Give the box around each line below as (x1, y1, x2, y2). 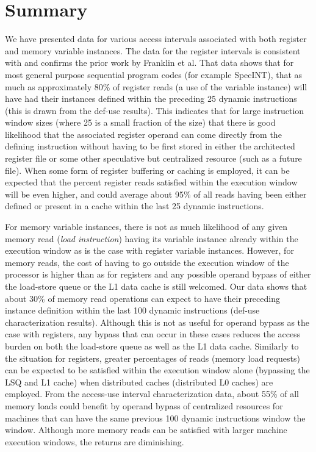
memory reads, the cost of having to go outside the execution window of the (5, 256, 289, 268)
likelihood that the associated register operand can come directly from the (5, 127, 282, 140)
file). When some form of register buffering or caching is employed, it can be (5, 163, 290, 176)
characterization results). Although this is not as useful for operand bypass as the (5, 315, 310, 328)
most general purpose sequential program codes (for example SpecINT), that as (5, 68, 303, 81)
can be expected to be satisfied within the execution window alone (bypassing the (5, 364, 310, 376)
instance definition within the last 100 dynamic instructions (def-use (5, 304, 260, 317)
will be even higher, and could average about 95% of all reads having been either (5, 187, 307, 200)
